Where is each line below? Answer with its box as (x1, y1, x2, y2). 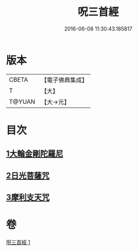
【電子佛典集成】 (40, 76, 88, 84)
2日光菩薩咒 (6, 170, 50, 180)
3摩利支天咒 (6, 192, 50, 203)
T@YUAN (9, 98, 36, 106)
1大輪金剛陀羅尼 (6, 149, 64, 159)
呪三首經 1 (6, 239, 30, 246)
